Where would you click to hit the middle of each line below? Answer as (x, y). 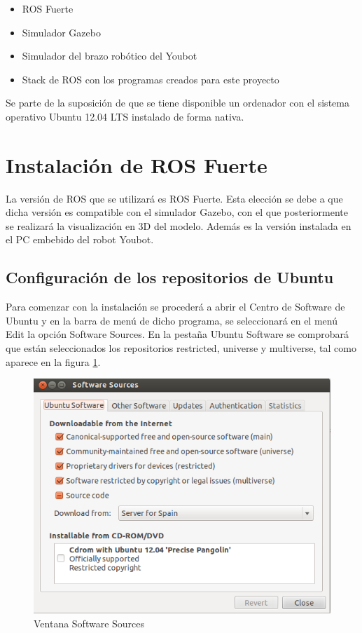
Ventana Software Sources (89, 623)
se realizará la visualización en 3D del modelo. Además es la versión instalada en (179, 225)
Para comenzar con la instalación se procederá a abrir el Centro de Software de (175, 307)
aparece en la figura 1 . (53, 361)
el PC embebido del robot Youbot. (80, 239)
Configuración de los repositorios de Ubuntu (170, 277)
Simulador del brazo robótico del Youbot (110, 56)
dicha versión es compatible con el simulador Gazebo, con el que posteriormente (177, 212)
